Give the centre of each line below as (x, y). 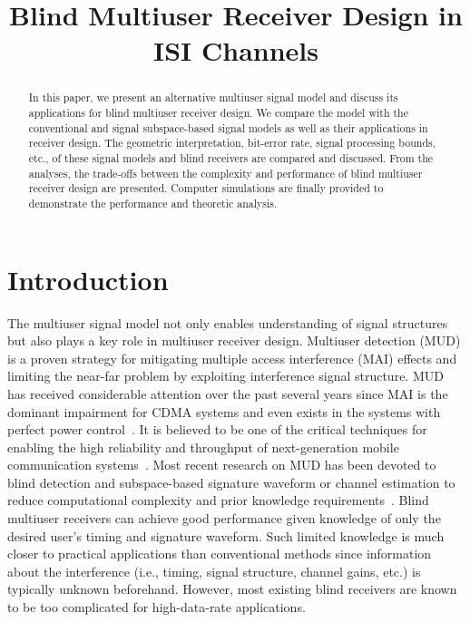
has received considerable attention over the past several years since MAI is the (228, 393)
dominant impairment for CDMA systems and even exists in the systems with (224, 411)
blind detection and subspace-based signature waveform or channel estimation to (231, 482)
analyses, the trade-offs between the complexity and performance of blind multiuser (225, 173)
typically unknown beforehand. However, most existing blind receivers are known (232, 589)
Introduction (88, 279)
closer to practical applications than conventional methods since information (220, 554)
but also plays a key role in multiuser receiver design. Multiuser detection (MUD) (234, 340)
